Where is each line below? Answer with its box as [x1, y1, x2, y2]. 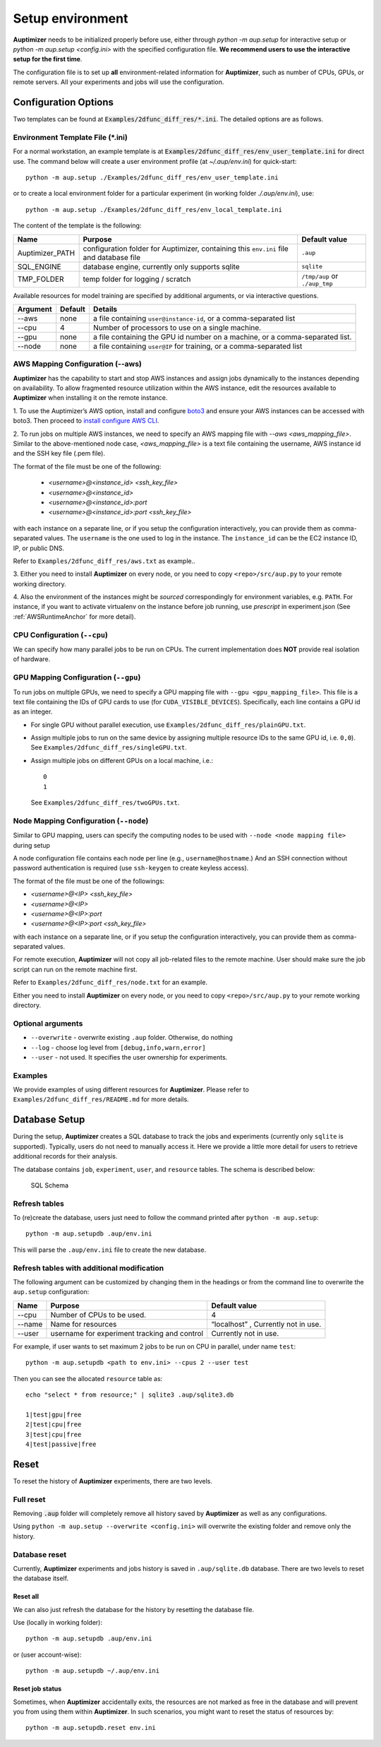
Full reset [13, 1494, 46, 1504]
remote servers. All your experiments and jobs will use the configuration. [13, 78, 224, 86]
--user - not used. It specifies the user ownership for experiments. [30, 1053, 228, 1061]
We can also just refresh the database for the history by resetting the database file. [13, 1605, 254, 1613]
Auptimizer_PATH [17, 248, 75, 258]
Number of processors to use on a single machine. [92, 322, 261, 332]
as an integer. [13, 707, 53, 716]
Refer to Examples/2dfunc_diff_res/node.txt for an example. [13, 978, 208, 987]
